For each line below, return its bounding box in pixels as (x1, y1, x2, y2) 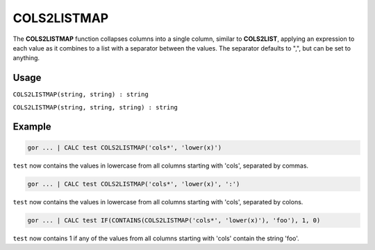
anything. (12, 54, 40, 62)
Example (12, 121, 51, 133)
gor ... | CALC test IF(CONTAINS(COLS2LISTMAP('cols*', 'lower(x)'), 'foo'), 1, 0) (27, 216, 321, 224)
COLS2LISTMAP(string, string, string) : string (12, 103, 178, 111)
